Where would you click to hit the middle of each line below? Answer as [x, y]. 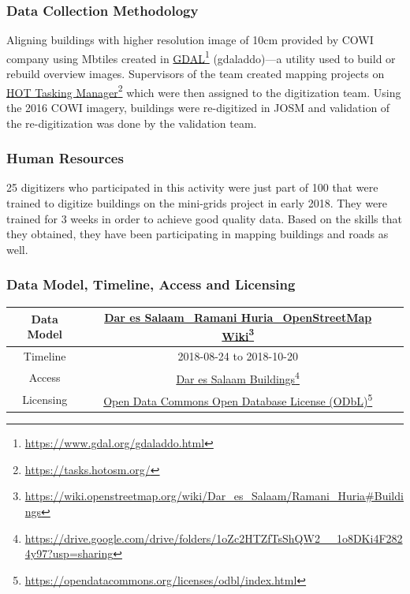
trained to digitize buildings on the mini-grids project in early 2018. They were [197, 202]
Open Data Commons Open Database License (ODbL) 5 [238, 400]
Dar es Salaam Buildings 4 [238, 377]
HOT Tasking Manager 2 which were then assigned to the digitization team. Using [204, 91]
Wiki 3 [238, 334]
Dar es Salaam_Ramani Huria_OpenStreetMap [238, 317]
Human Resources [65, 158]
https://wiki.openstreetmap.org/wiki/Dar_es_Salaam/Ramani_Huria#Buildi [214, 496]
